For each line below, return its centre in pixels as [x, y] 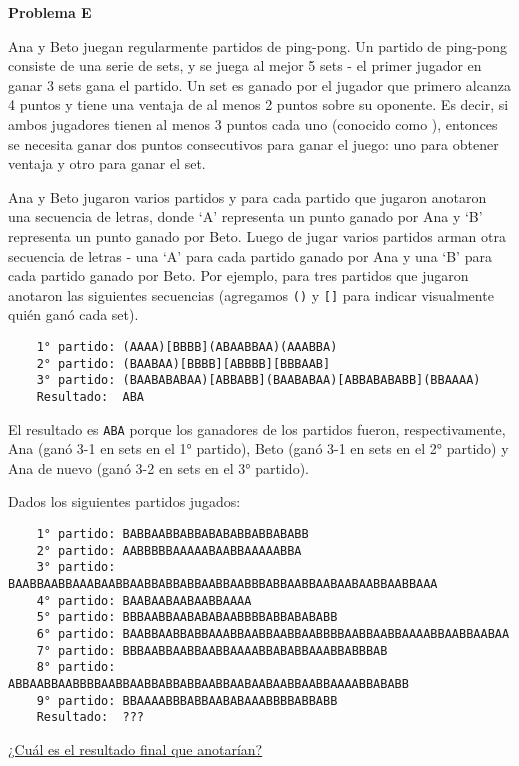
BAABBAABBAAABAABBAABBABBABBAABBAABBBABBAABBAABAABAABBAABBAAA [223, 584]
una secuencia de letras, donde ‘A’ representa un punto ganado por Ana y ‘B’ [245, 216]
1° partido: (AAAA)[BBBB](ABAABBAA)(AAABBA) [187, 346]
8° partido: [76, 667]
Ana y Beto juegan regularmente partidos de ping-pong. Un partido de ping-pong [258, 45]
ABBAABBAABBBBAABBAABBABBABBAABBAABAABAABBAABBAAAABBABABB [208, 683]
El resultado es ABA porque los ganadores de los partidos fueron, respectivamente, [257, 428]
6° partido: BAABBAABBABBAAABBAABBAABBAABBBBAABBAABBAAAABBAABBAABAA [273, 633]
